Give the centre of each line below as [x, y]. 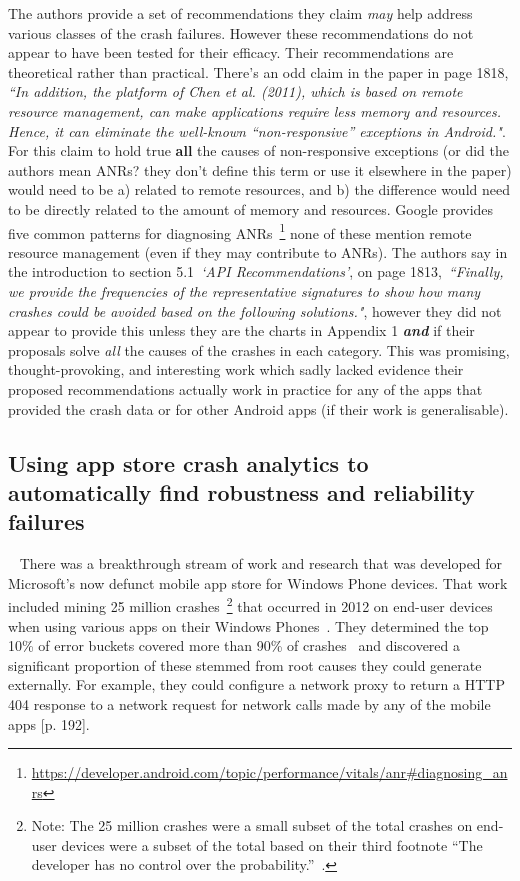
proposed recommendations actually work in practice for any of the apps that [245, 388]
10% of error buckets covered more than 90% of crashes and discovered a [234, 645]
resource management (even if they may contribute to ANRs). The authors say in [258, 251]
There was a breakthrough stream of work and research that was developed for [261, 563]
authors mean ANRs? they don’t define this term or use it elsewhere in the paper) [260, 169]
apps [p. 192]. [49, 723]
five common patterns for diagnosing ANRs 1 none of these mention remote [240, 231]
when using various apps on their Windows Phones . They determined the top [248, 625]
